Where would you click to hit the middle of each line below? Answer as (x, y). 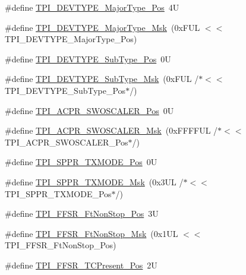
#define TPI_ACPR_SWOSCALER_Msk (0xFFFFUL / (111, 130)
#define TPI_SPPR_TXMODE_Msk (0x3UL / (94, 181)
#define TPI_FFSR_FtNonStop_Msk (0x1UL (92, 233)
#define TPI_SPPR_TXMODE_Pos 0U (81, 162)
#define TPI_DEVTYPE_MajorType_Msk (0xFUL (102, 27)
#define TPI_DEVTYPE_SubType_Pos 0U (88, 59)
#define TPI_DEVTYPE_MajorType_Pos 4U (92, 7)
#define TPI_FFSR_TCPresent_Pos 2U (81, 265)
